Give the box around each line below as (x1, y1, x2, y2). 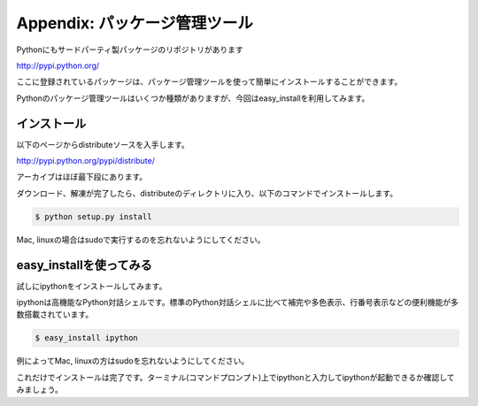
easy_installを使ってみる (16, 257, 152, 272)
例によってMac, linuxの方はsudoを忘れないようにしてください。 (16, 356, 250, 366)
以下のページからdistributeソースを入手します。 (16, 139, 189, 149)
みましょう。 (16, 385, 64, 395)
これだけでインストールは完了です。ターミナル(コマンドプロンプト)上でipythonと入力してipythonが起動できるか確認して (16, 372, 455, 382)
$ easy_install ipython (35, 333, 139, 343)
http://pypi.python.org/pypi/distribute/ (16, 156, 155, 166)
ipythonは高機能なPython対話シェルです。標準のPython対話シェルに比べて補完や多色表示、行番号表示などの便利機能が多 (16, 297, 459, 308)
